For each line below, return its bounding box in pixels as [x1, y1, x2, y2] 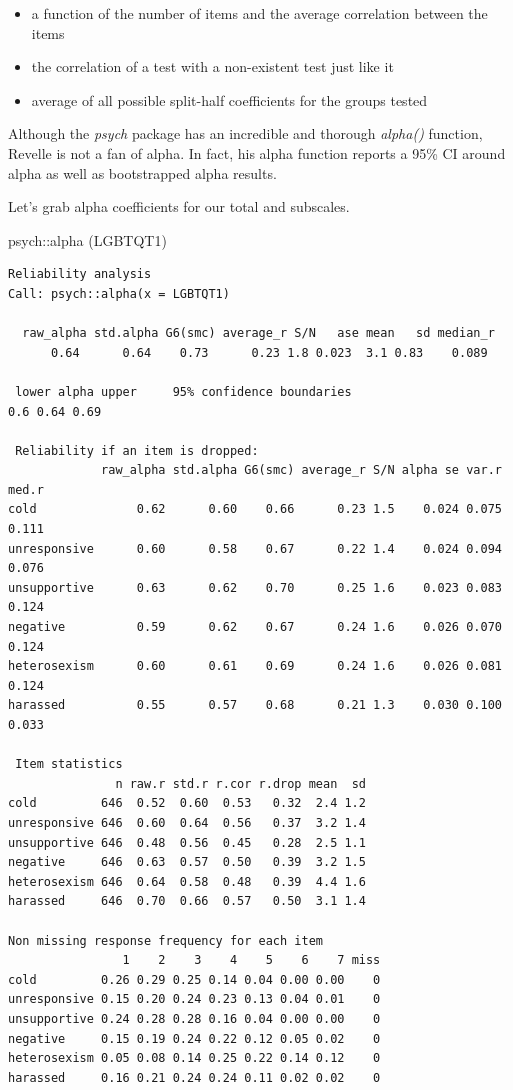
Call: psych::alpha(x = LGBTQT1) [8, 286, 230, 301]
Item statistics [15, 757, 123, 772]
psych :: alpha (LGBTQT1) [8, 229, 167, 250]
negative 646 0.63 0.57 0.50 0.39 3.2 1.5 [8, 855, 366, 870]
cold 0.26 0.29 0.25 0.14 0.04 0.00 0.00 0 [8, 972, 381, 987]
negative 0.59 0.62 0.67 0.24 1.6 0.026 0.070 [8, 620, 502, 635]
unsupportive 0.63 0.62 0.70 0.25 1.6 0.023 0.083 [8, 580, 502, 595]
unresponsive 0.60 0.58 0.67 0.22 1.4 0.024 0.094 [8, 541, 502, 556]
